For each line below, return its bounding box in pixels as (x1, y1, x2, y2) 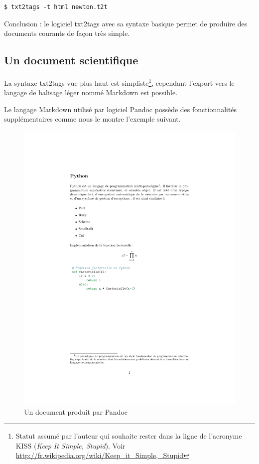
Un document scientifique (4, 52, 138, 68)
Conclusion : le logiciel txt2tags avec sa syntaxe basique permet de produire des (4, 18, 248, 28)
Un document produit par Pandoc (24, 406, 128, 417)
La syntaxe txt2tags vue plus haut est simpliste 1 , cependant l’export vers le (4, 76, 235, 88)
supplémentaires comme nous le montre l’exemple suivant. (4, 114, 181, 124)
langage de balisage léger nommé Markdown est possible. (4, 87, 178, 98)
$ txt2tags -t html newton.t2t (4, 3, 108, 10)
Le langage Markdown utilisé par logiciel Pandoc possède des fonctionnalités (4, 104, 237, 114)
